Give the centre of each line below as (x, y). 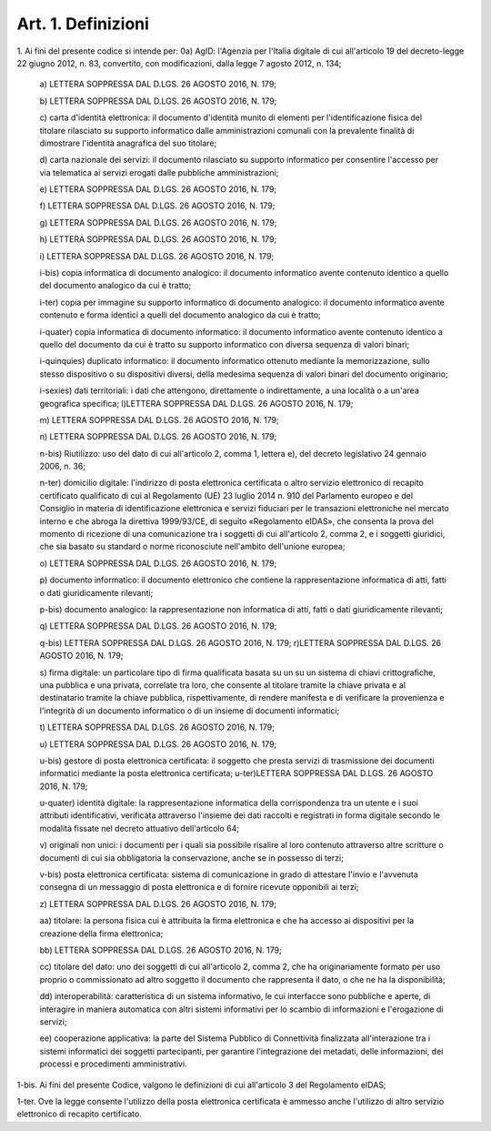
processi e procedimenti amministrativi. (113, 1064)
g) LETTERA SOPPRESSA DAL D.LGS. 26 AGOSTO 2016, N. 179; (158, 222)
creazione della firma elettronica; (101, 934)
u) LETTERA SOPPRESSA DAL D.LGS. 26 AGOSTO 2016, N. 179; (158, 744)
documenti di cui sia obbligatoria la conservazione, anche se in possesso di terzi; (192, 858)
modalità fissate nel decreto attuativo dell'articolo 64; (140, 828)
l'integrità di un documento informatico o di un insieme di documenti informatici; (190, 711)
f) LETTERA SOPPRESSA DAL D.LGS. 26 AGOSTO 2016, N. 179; (157, 206)
